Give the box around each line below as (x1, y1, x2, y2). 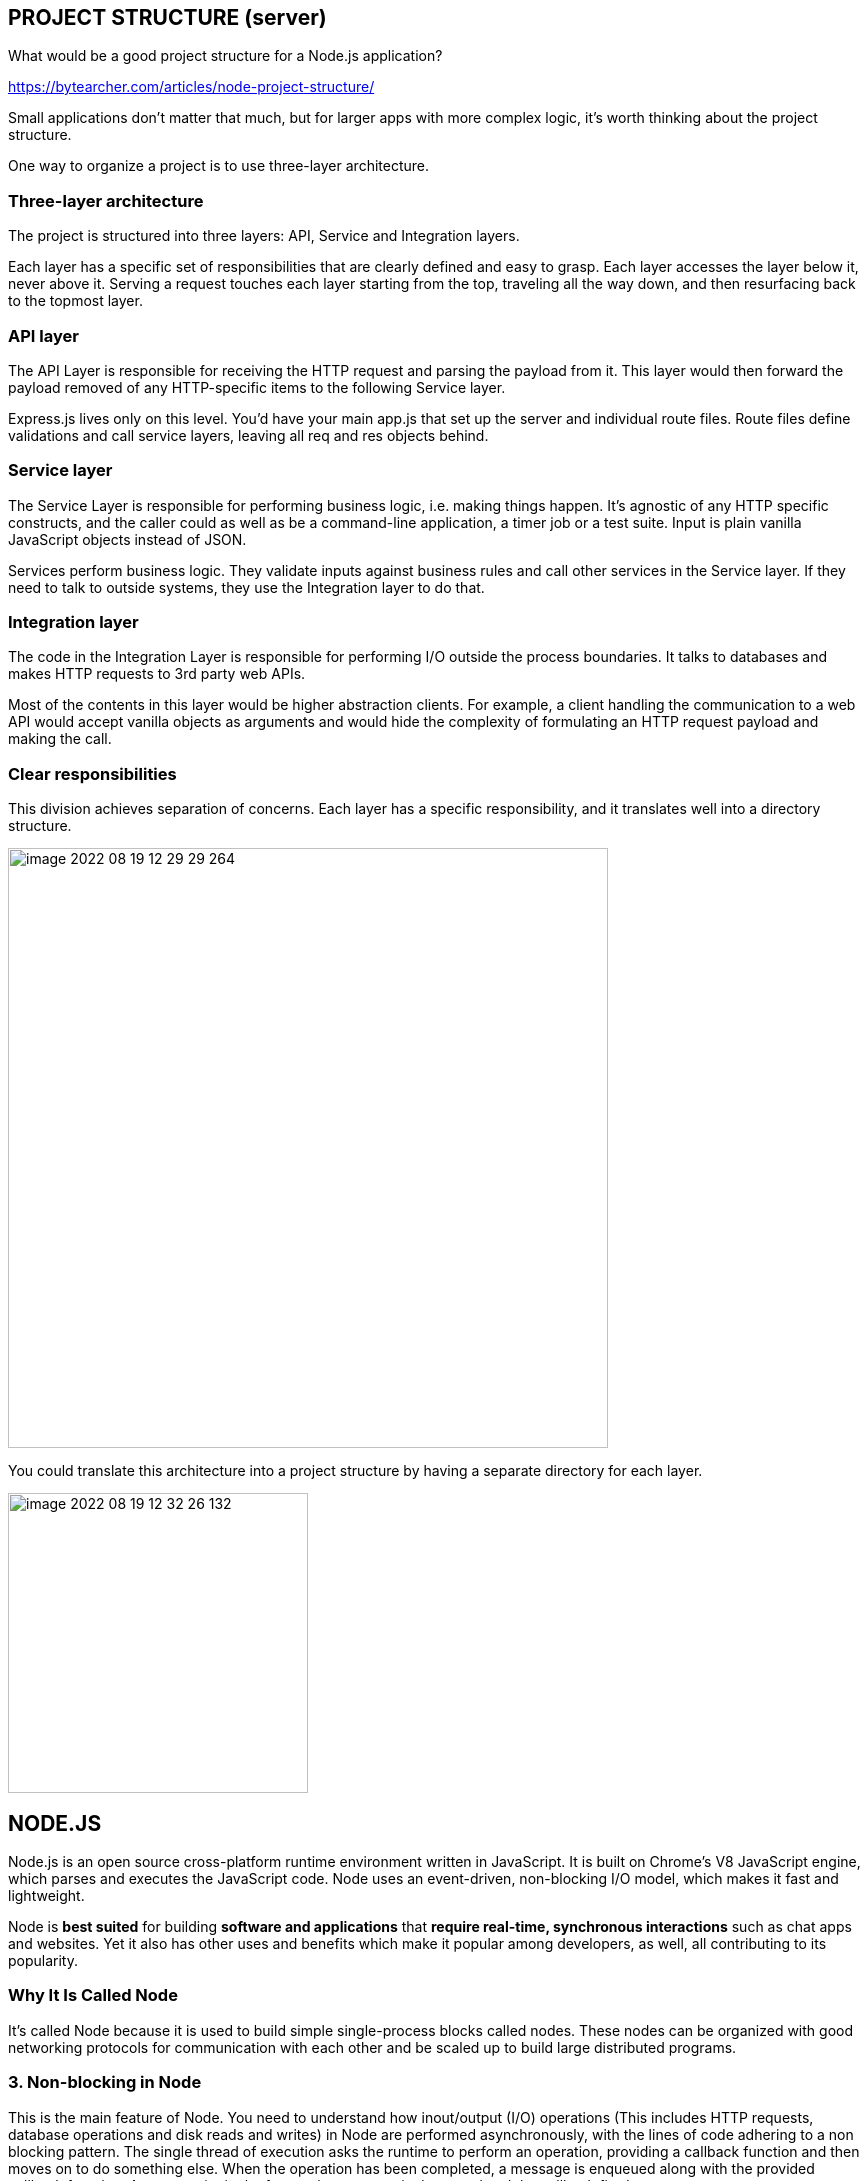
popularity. (8, 1952, 79, 1970)
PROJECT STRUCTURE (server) (8, 5, 327, 30)
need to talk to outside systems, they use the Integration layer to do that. (8, 578, 485, 596)
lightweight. (8, 1887, 85, 1905)
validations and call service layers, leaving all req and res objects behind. (8, 426, 489, 444)
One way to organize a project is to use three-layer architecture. (8, 157, 430, 175)
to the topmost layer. (8, 292, 143, 310)
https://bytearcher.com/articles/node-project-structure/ (8, 78, 375, 96)
